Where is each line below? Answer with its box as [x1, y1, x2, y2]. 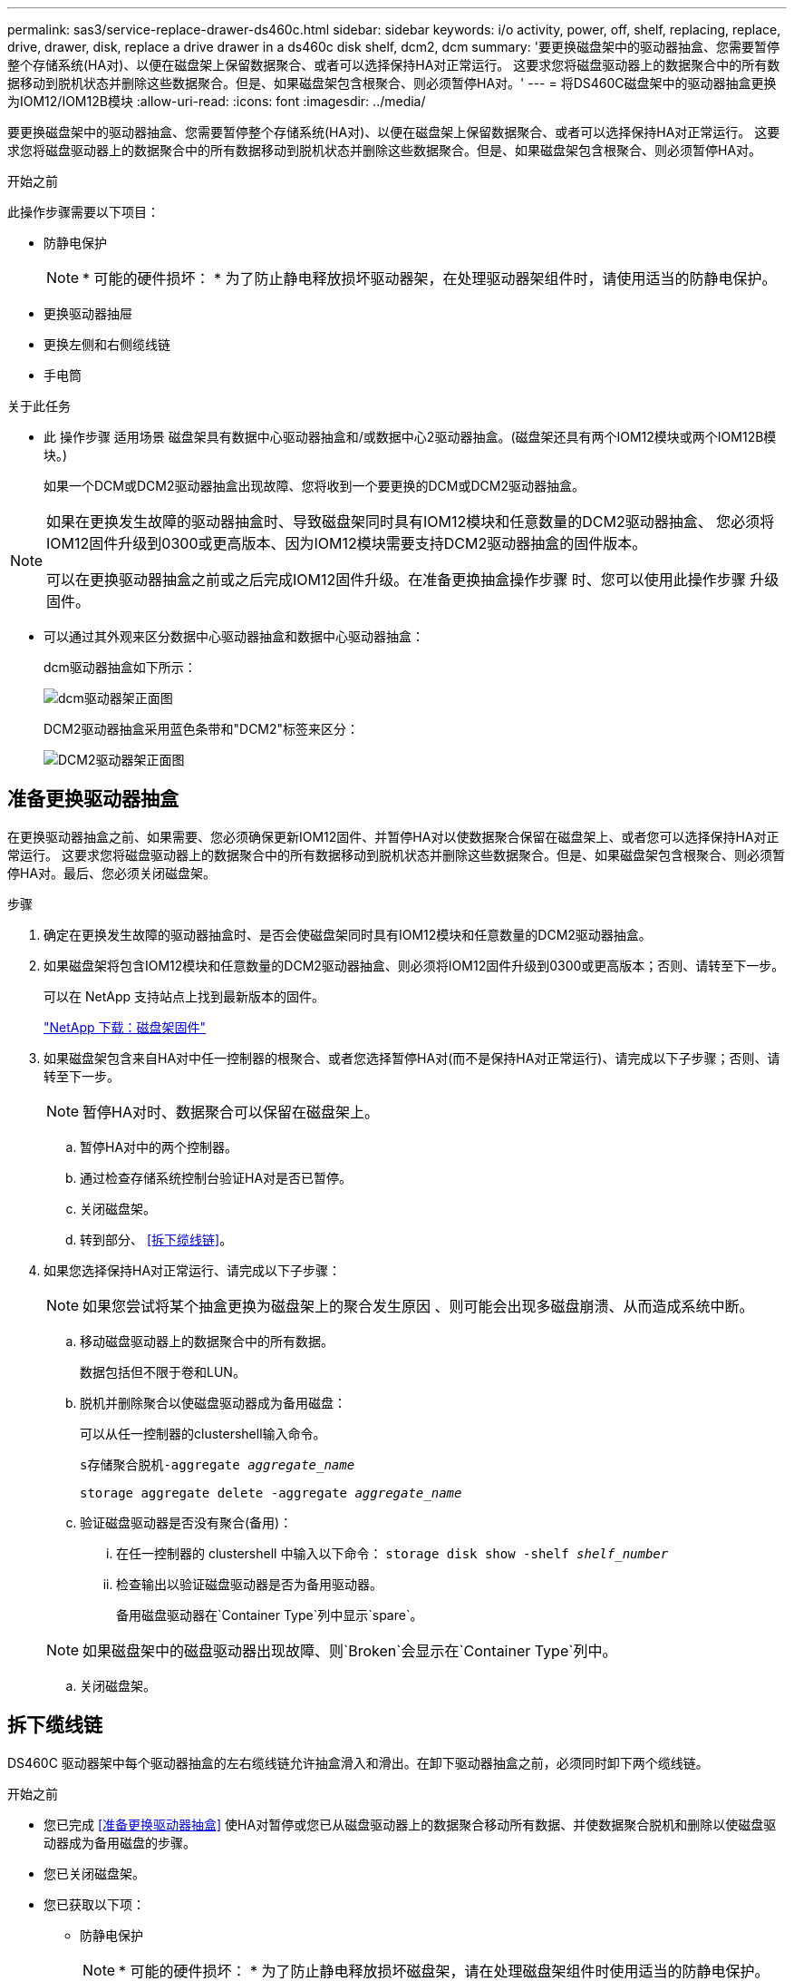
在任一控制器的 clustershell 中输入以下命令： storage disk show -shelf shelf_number [116, 1545, 669, 1561]
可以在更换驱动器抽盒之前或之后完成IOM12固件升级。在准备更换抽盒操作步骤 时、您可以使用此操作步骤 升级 [46, 571, 779, 589]
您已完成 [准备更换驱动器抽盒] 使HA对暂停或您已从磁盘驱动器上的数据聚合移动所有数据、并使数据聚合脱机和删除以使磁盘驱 [44, 1816, 777, 1832]
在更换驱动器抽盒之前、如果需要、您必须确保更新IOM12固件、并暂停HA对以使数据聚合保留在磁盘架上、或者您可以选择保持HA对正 [7, 828, 779, 844]
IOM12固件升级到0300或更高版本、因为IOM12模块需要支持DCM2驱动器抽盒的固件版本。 [46, 534, 647, 552]
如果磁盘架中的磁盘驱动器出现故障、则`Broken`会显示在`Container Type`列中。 [82, 1641, 617, 1660]
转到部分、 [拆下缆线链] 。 [80, 1231, 233, 1247]
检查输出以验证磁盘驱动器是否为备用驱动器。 [116, 1576, 382, 1592]
